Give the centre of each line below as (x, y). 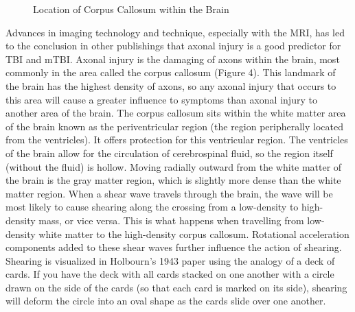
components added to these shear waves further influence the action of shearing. (174, 247)
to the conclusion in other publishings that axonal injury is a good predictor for (173, 46)
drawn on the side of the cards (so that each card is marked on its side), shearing (176, 287)
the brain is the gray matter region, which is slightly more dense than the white (173, 180)
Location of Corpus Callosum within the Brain (131, 9)
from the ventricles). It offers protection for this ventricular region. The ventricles (177, 140)
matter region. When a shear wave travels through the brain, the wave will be (169, 193)
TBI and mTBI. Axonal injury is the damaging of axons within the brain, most (173, 59)
